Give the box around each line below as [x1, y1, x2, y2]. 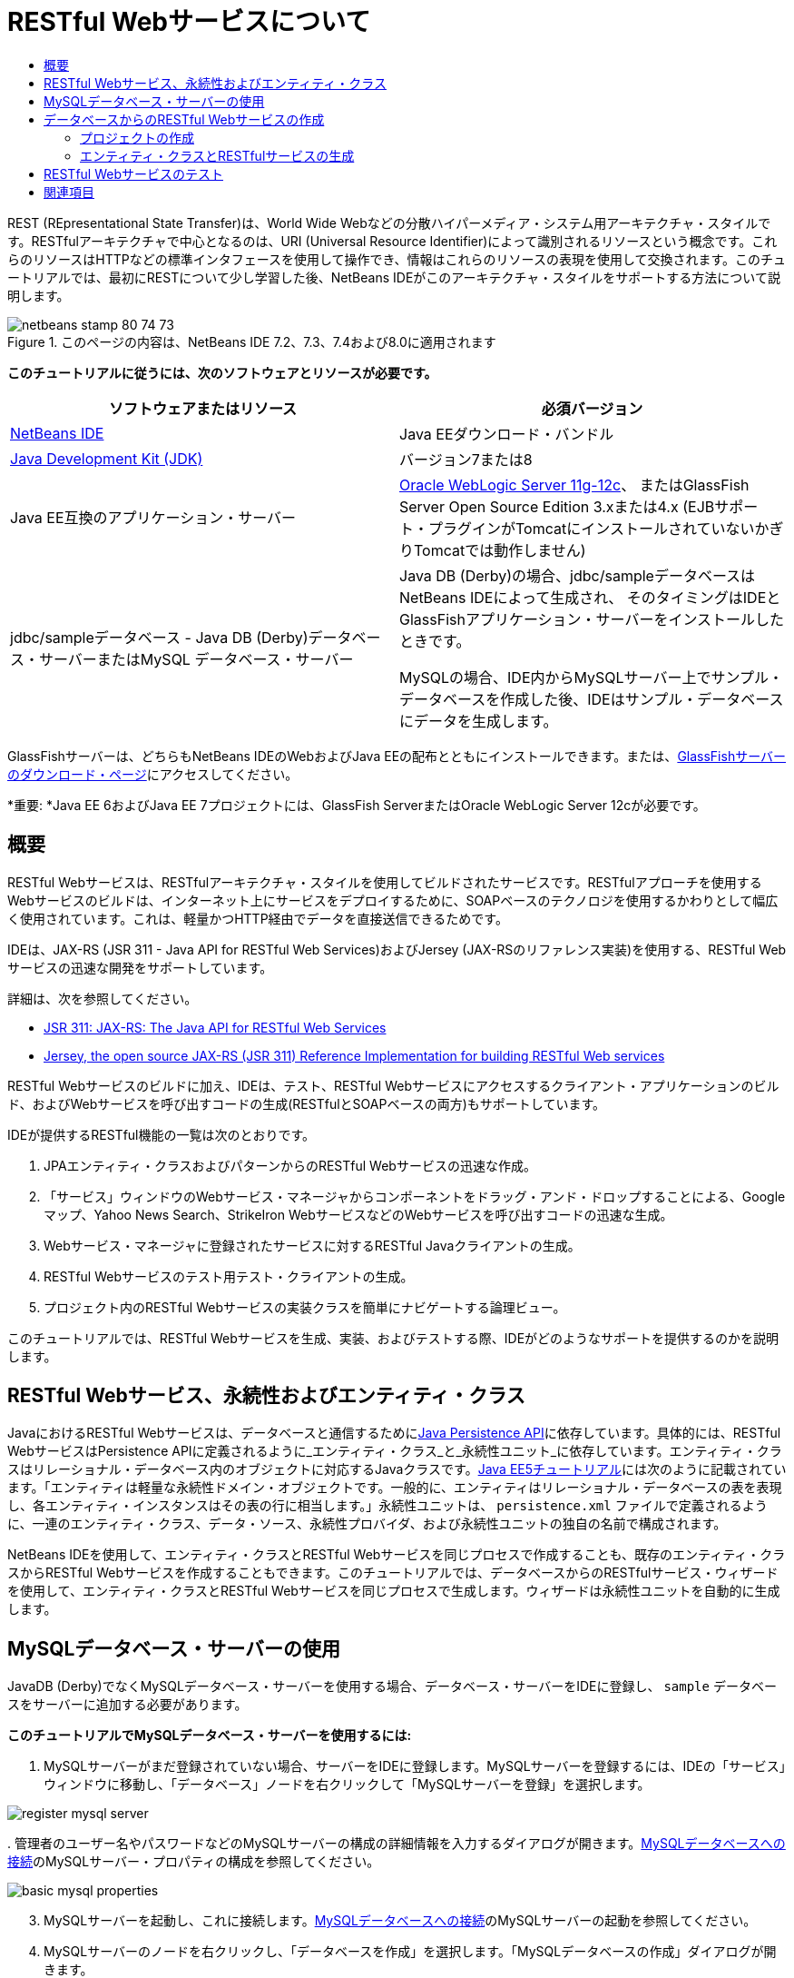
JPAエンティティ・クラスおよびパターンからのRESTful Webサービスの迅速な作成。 [44, 1157, 536, 1173]
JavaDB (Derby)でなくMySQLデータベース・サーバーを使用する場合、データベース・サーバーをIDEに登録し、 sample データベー [7, 1678, 777, 1695]
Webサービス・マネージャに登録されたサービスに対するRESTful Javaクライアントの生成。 [44, 1237, 581, 1253]
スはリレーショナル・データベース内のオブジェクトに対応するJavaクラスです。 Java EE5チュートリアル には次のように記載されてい [7, 1461, 787, 1478]
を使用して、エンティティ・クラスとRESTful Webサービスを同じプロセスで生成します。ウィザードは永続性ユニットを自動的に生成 [7, 1583, 780, 1599]
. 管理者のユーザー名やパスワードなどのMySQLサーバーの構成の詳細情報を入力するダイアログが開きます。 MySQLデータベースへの [7, 1835, 786, 1852]
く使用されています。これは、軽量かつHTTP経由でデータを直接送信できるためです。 [7, 910, 508, 926]
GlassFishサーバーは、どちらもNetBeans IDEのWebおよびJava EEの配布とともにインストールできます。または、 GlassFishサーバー [7, 747, 787, 764]
